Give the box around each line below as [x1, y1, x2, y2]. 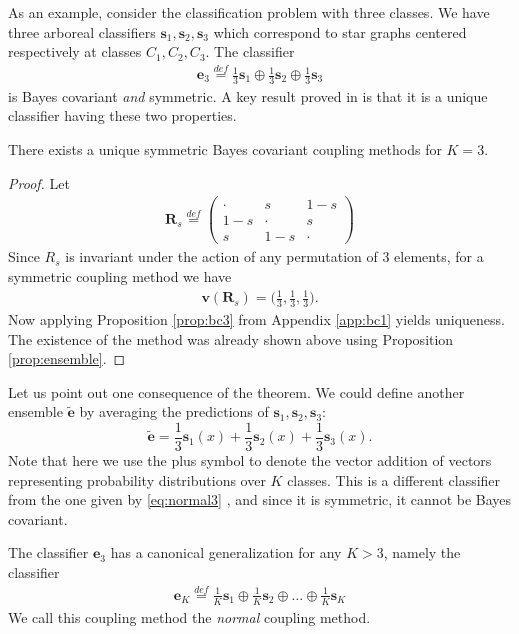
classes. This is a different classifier [287, 469, 501, 490]
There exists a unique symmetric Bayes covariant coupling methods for [8, 139, 442, 160]
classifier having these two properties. [8, 105, 237, 126]
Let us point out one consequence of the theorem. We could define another [8, 381, 465, 402]
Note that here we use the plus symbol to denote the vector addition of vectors [8, 450, 492, 471]
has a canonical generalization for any [110, 542, 342, 563]
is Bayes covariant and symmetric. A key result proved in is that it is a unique [8, 85, 488, 106]
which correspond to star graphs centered [213, 21, 467, 42]
